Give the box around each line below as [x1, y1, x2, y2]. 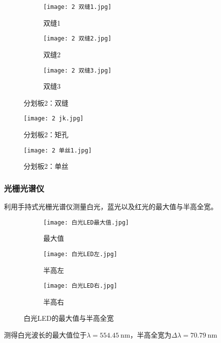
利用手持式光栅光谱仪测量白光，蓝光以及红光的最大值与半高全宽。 [4, 201, 218, 212]
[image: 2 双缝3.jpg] [43, 67, 112, 74]
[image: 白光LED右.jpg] [43, 282, 118, 290]
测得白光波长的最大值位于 [4, 330, 87, 340]
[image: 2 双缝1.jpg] [43, 3, 112, 10]
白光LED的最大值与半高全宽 [24, 313, 114, 323]
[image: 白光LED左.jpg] [43, 250, 118, 258]
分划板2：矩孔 [24, 129, 68, 139]
